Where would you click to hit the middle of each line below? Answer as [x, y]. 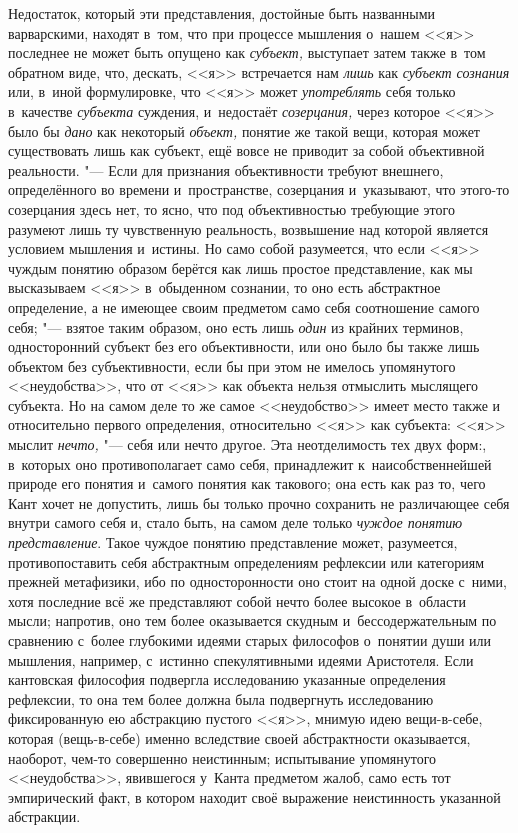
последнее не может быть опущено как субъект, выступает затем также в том [247, 52]
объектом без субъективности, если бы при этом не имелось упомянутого [232, 365]
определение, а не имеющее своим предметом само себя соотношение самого [244, 306]
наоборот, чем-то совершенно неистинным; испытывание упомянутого [222, 757]
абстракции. [44, 816]
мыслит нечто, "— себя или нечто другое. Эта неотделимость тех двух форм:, [247, 444]
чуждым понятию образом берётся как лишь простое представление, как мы [240, 267]
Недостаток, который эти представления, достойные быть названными [222, 13]
